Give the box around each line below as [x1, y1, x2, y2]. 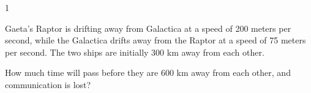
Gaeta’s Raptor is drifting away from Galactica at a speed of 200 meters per [5, 21, 291, 34]
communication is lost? [5, 78, 91, 91]
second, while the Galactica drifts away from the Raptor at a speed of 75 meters [5, 34, 306, 46]
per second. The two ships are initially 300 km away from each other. [5, 45, 264, 58]
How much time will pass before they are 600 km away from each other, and [5, 66, 291, 79]
